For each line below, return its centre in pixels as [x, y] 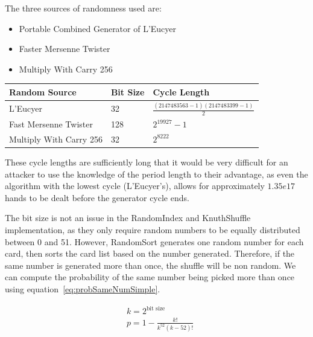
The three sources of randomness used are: [83, 8]
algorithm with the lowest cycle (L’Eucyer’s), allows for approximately [135, 186]
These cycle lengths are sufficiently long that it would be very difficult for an [147, 162]
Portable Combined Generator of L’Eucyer [98, 28]
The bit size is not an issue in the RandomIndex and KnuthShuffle [128, 218]
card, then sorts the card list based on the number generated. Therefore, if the [150, 253]
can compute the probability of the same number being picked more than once [150, 277]
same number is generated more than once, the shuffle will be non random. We [150, 265]
